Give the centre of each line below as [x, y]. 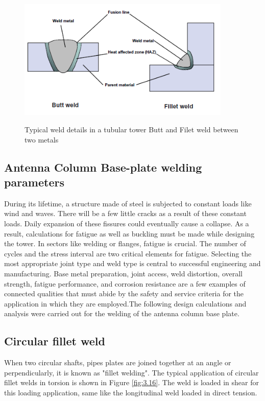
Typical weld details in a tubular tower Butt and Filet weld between [131, 129]
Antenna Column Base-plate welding [103, 167]
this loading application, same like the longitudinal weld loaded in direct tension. [131, 392]
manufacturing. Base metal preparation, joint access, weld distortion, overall [123, 274]
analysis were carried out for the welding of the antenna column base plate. [122, 313]
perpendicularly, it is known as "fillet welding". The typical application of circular [131, 372]
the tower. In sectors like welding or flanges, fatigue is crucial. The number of [125, 243]
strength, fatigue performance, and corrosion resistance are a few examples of [125, 283]
